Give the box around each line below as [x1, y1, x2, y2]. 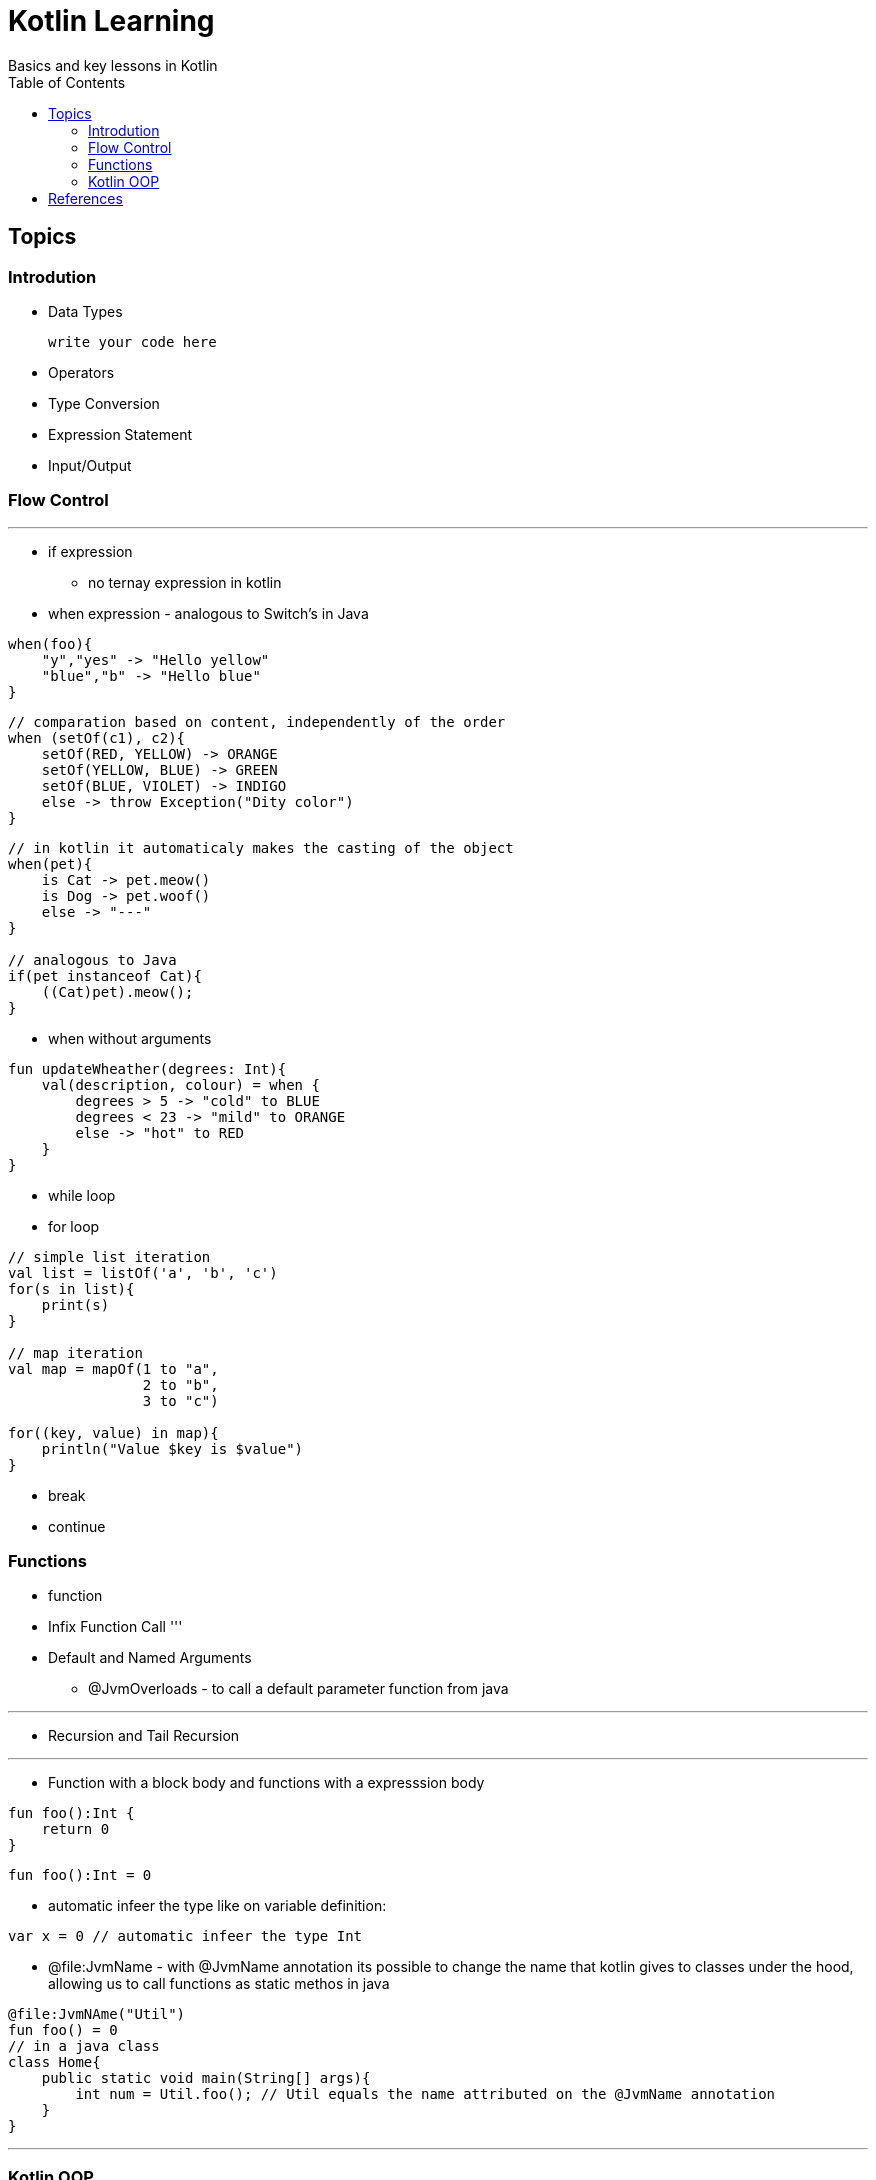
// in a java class [8, 2038, 160, 2055]
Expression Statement [48, 425, 192, 443]
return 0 [41, 1821, 110, 1838]
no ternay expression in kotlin [88, 573, 282, 591]
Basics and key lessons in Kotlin [8, 56, 218, 74]
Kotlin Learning [8, 4, 215, 38]
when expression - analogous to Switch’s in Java [48, 604, 369, 622]
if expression [48, 542, 133, 560]
